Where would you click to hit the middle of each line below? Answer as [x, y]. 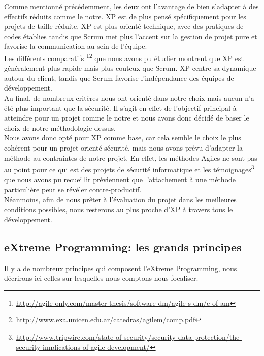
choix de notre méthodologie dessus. [60, 127]
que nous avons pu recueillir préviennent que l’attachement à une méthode [120, 179]
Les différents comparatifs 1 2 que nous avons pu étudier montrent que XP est [124, 57]
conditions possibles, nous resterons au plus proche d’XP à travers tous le [119, 209]
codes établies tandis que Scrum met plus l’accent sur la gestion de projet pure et [131, 36]
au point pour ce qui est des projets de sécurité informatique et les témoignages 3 [129, 169]
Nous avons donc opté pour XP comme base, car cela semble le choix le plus [123, 138]
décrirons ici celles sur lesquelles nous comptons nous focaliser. [101, 278]
